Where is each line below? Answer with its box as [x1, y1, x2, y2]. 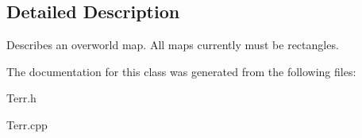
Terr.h [6, 90, 37, 106]
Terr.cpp [6, 116, 48, 132]
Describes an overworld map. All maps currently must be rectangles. [6, 36, 339, 53]
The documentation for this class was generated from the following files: [6, 63, 356, 79]
